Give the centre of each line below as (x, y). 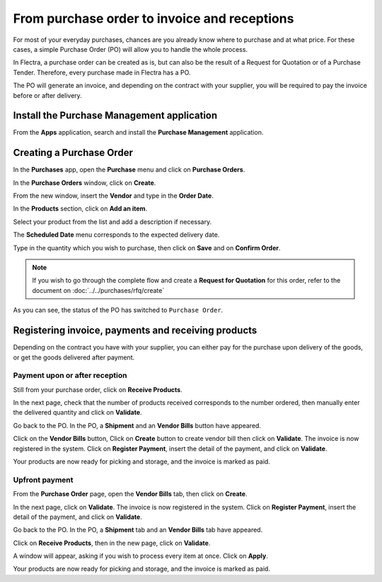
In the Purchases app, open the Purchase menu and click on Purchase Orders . (129, 169)
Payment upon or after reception (70, 376)
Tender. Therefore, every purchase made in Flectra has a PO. (102, 72)
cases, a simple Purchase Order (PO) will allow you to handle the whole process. (130, 49)
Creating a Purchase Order (73, 153)
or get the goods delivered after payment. (74, 357)
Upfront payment (43, 480)
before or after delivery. (48, 95)
